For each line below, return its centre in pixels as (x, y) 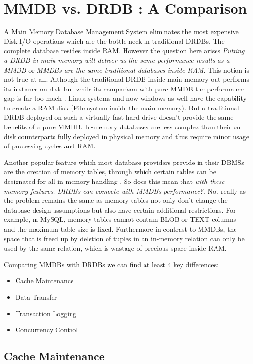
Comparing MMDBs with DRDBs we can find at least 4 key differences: (111, 264)
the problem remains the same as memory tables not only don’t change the (116, 200)
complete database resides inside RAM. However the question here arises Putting (124, 50)
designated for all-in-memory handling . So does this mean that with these (114, 181)
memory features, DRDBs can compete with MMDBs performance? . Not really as (125, 191)
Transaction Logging (46, 313)
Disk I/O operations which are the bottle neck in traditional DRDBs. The (114, 41)
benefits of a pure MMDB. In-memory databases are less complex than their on (122, 127)
